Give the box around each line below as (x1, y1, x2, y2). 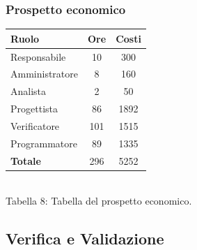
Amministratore (10, 66, 78, 81)
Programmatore (10, 135, 77, 150)
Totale (10, 153, 41, 168)
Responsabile (10, 49, 66, 64)
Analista (10, 84, 47, 98)
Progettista (10, 101, 58, 116)
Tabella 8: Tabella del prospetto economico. (6, 193, 192, 208)
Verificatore (10, 118, 60, 133)
